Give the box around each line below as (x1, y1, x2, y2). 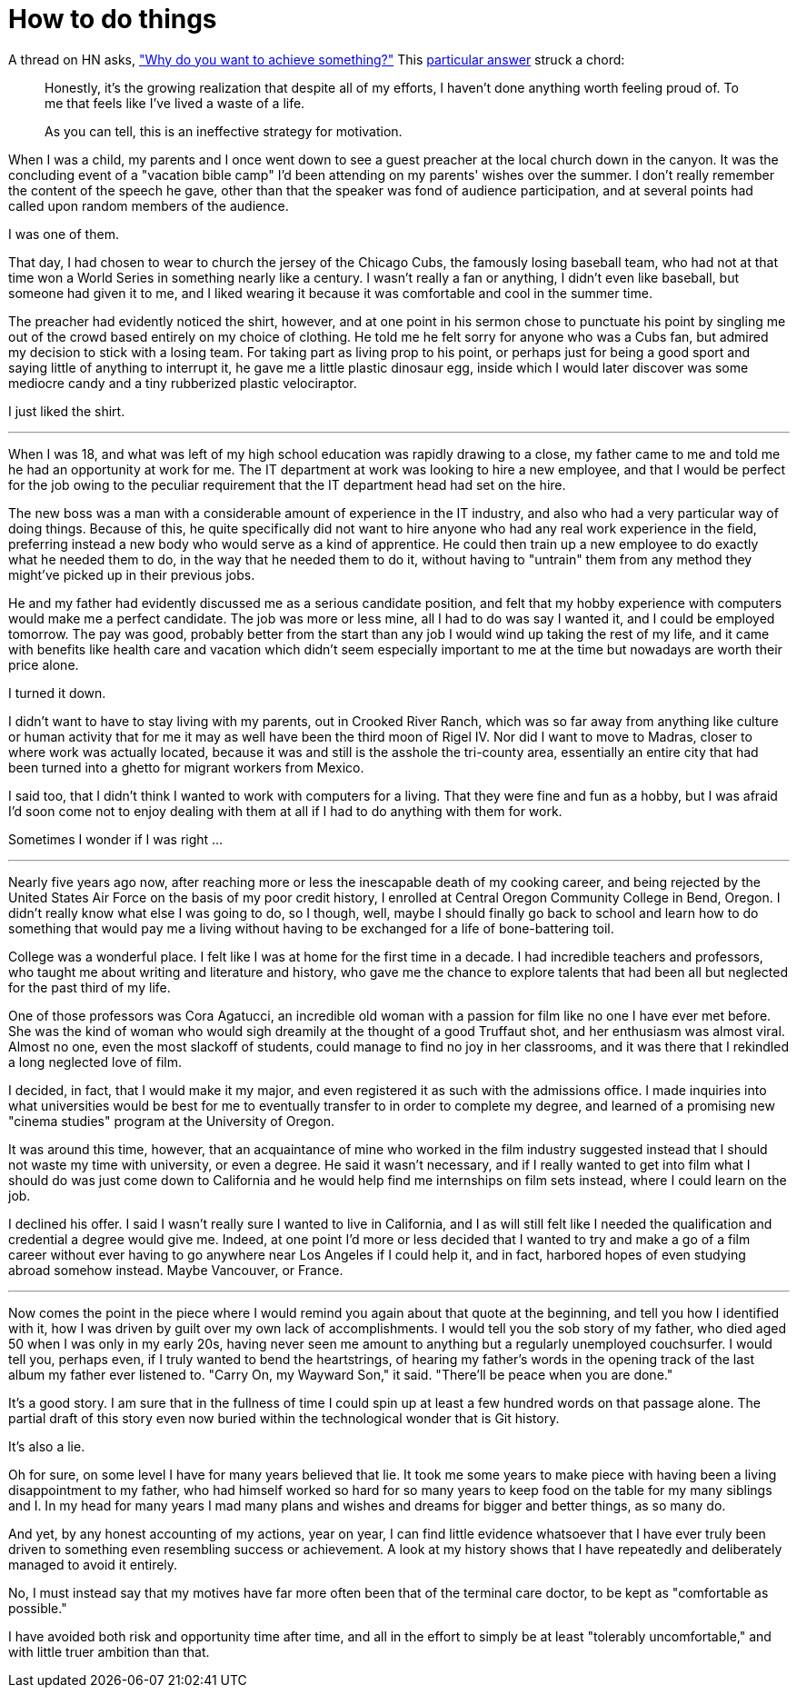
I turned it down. (8, 684, 106, 701)
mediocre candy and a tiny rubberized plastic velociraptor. (8, 374, 357, 391)
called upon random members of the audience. (8, 197, 289, 214)
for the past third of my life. (8, 979, 171, 995)
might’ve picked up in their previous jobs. (8, 566, 255, 583)
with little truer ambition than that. (8, 1643, 210, 1660)
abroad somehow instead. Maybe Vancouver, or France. (8, 1261, 344, 1278)
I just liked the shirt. (8, 403, 125, 419)
